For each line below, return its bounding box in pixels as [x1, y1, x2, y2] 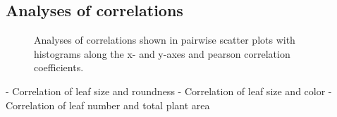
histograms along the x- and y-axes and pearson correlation [34, 46, 290, 61]
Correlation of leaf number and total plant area [6, 97, 210, 112]
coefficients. [34, 60, 84, 75]
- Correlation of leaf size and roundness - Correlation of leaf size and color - [6, 83, 332, 98]
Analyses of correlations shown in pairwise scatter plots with [34, 32, 295, 47]
